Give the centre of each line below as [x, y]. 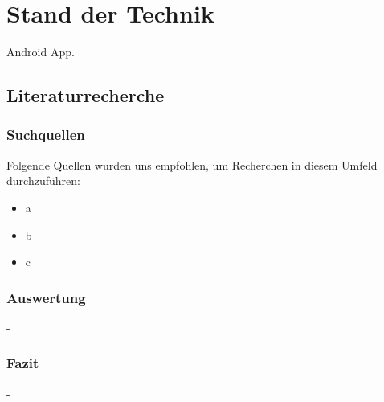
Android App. [41, 52]
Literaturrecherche [86, 95]
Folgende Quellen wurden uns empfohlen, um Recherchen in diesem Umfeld [192, 164]
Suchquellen [46, 135]
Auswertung [46, 297]
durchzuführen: [43, 180]
